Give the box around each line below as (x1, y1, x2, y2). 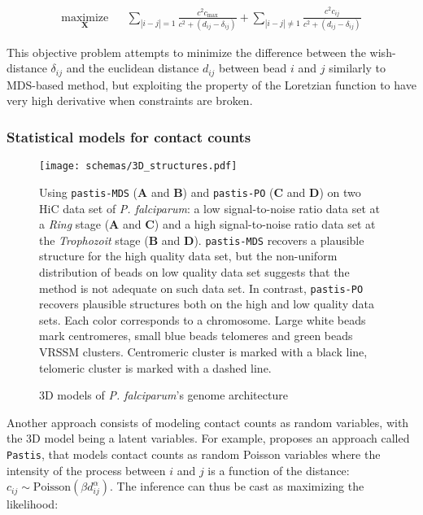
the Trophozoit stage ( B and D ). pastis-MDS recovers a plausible (39, 231, 364, 248)
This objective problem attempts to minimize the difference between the (7, 43, 366, 60)
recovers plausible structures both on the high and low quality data (39, 295, 374, 312)
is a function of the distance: (207, 461, 350, 478)
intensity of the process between (7, 461, 166, 478)
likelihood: (7, 495, 59, 513)
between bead (219, 59, 287, 76)
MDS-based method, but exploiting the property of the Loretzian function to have (7, 76, 416, 93)
